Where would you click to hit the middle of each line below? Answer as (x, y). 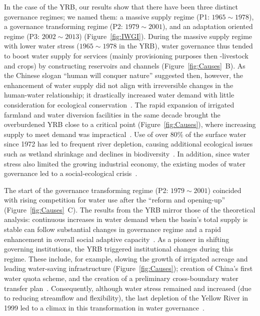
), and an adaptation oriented (207, 26)
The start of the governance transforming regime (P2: (86, 190)
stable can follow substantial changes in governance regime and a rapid (113, 229)
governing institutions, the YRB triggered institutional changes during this (119, 249)
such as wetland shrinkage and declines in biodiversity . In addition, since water (127, 153)
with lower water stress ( (42, 46)
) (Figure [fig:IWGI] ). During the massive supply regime (166, 36)
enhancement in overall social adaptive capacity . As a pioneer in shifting (117, 239)
